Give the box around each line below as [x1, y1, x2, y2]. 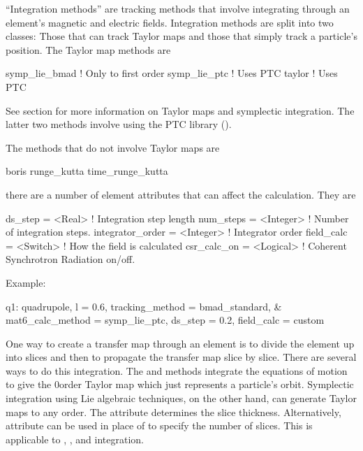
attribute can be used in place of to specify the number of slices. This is [6, 418, 313, 433]
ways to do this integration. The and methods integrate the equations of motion [6, 363, 348, 378]
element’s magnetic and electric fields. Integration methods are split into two [6, 15, 334, 29]
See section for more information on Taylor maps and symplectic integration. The [6, 103, 355, 117]
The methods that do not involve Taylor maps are [6, 140, 220, 155]
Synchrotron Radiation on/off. [6, 252, 135, 266]
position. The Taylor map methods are [6, 42, 171, 57]
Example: [6, 275, 46, 289]
